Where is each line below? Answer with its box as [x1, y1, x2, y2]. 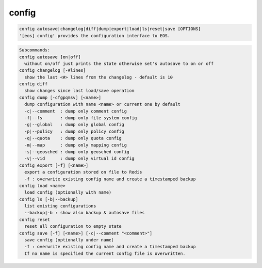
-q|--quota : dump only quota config [24, 136, 122, 141]
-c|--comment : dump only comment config [24, 108, 127, 114]
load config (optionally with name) [24, 189, 112, 195]
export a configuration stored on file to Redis [24, 170, 143, 175]
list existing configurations [24, 204, 97, 209]
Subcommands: [19, 47, 50, 53]
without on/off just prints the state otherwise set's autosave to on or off [24, 61, 214, 66]
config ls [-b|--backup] [19, 196, 79, 202]
